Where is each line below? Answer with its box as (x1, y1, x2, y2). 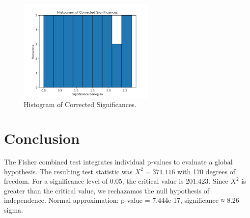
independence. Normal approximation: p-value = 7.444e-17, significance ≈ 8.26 (4, 195, 239, 205)
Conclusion (4, 128, 80, 148)
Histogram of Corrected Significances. (24, 99, 137, 109)
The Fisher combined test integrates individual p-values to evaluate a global (4, 157, 233, 167)
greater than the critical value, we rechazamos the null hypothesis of (4, 185, 210, 195)
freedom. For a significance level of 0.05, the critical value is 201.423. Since (4, 176, 228, 186)
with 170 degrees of (177, 166, 235, 176)
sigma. (4, 205, 23, 215)
